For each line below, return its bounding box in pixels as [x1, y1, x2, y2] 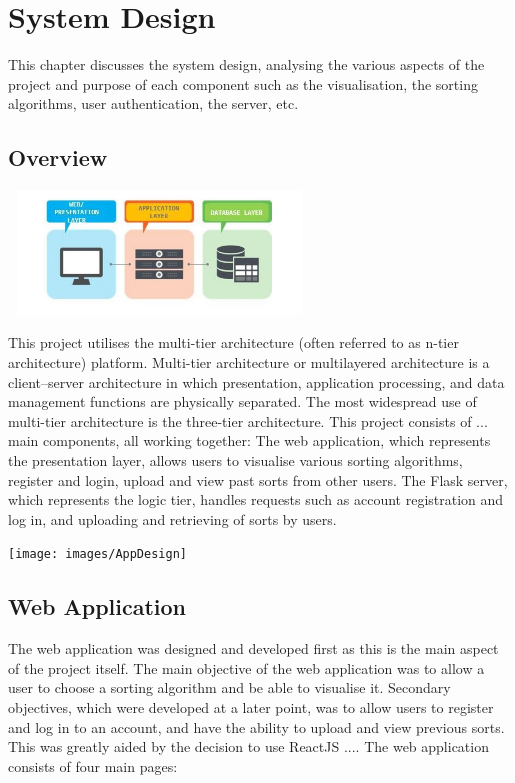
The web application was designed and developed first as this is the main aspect [8, 638, 499, 659]
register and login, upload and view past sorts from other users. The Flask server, [8, 469, 508, 490]
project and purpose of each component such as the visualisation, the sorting [8, 73, 478, 94]
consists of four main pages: [8, 755, 178, 776]
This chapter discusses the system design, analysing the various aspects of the [8, 54, 485, 75]
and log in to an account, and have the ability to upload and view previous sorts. [8, 716, 505, 737]
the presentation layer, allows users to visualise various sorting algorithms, [8, 449, 463, 470]
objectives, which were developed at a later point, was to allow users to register [8, 697, 494, 717]
